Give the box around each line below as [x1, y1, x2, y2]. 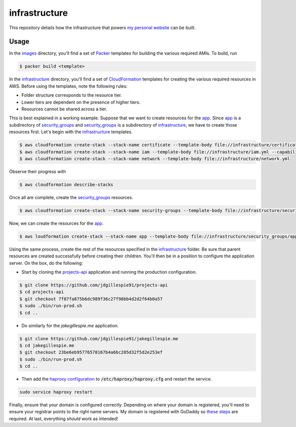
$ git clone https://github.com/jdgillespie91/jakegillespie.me [19, 336, 179, 341]
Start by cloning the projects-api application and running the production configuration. [21, 269, 197, 275]
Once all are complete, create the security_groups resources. [9, 194, 133, 200]
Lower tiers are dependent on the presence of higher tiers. [21, 99, 141, 105]
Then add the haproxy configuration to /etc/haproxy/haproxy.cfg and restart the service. [21, 376, 212, 382]
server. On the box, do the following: [9, 260, 83, 266]
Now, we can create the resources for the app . [9, 220, 104, 226]
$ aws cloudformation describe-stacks [19, 181, 113, 187]
